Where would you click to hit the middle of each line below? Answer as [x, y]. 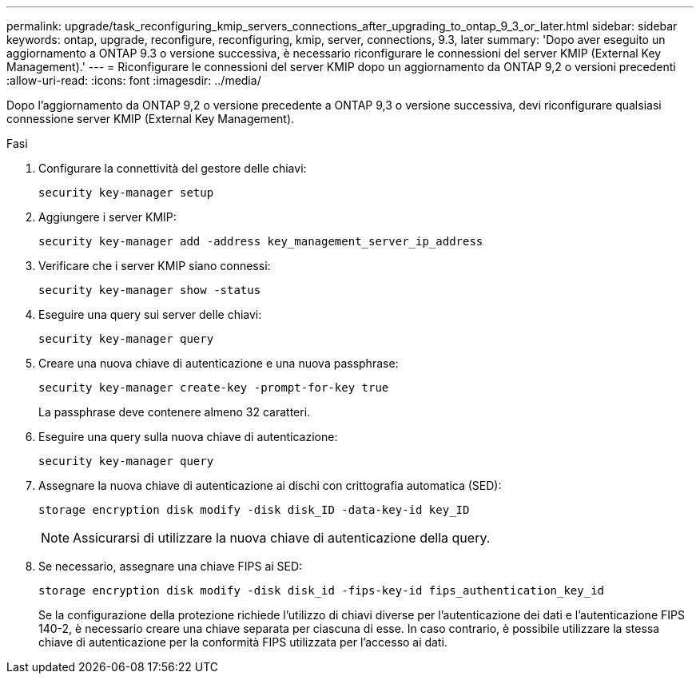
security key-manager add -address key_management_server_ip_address [261, 241]
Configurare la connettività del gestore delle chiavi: [173, 168]
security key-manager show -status [150, 290]
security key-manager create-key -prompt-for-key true [214, 388]
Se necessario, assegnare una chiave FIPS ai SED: [171, 566]
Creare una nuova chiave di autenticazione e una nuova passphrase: [219, 363]
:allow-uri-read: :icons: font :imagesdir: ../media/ [134, 80]
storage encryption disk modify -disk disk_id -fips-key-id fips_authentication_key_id [322, 591]
